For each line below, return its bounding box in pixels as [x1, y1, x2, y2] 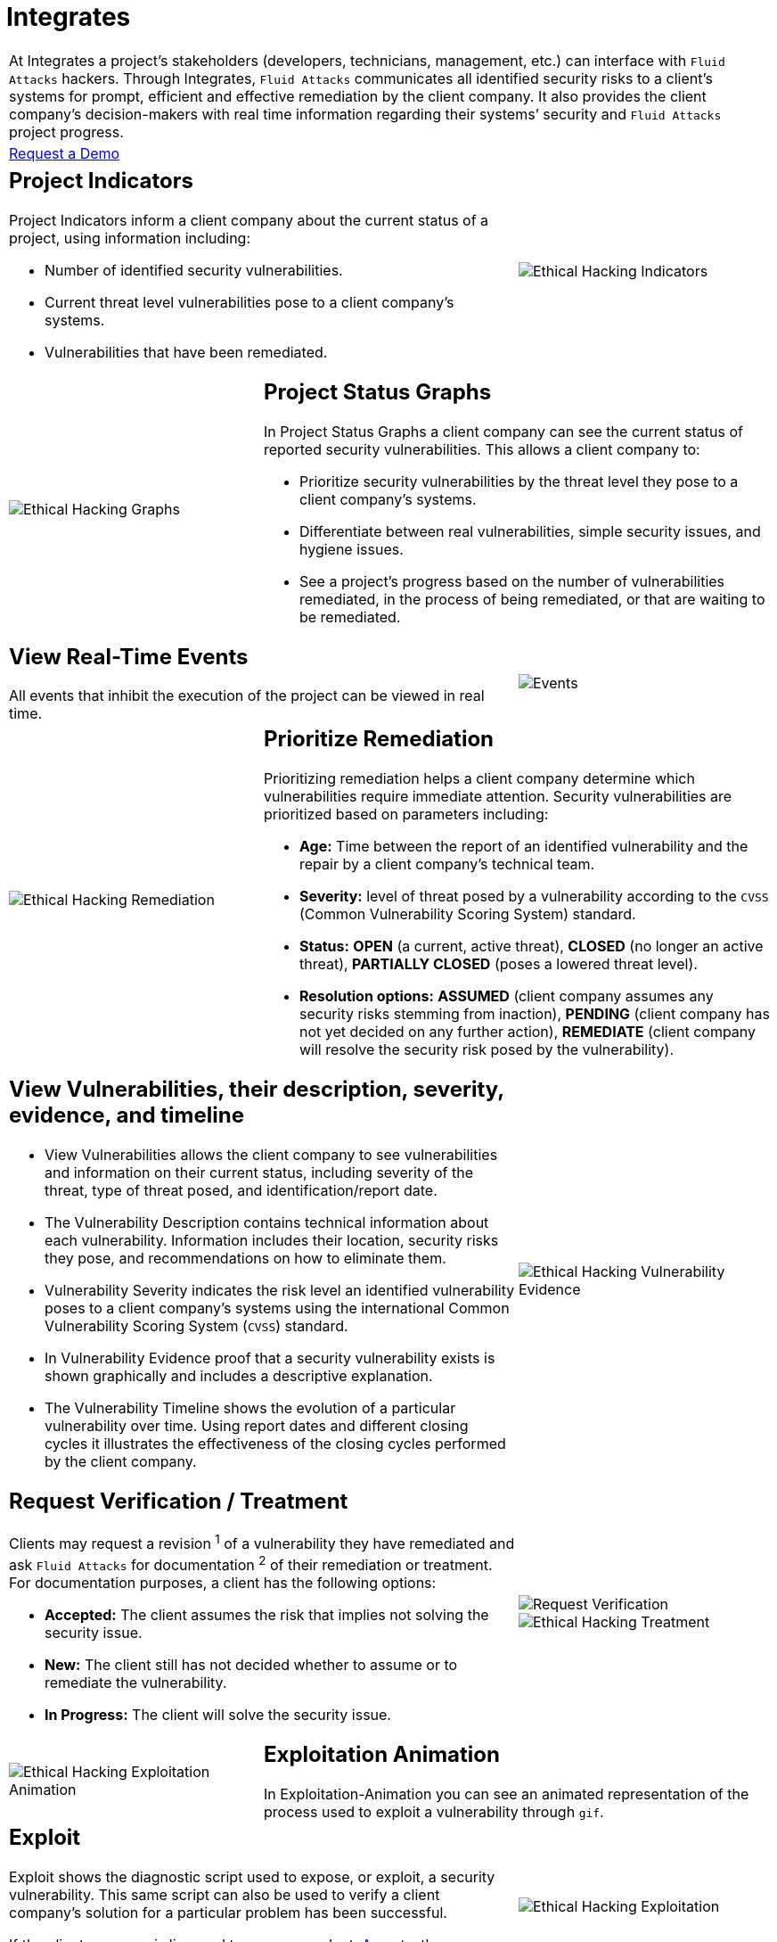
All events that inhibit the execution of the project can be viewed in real [9, 687, 485, 705]
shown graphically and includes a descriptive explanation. [45, 1367, 433, 1386]
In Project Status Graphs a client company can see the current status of [263, 422, 743, 440]
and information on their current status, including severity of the [45, 1164, 473, 1182]
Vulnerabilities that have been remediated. [45, 342, 328, 361]
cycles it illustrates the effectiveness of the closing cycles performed [45, 1435, 506, 1453]
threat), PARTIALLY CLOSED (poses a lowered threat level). [299, 955, 698, 974]
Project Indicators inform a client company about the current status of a [9, 210, 489, 229]
